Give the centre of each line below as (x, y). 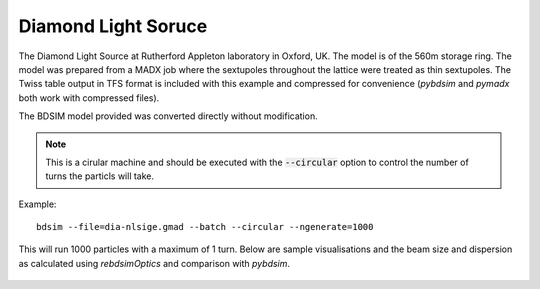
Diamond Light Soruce (113, 26)
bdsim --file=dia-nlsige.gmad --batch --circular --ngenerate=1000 (205, 227)
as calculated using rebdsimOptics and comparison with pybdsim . (154, 263)
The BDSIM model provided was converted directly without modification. (168, 116)
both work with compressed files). (89, 97)
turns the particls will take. (100, 176)
